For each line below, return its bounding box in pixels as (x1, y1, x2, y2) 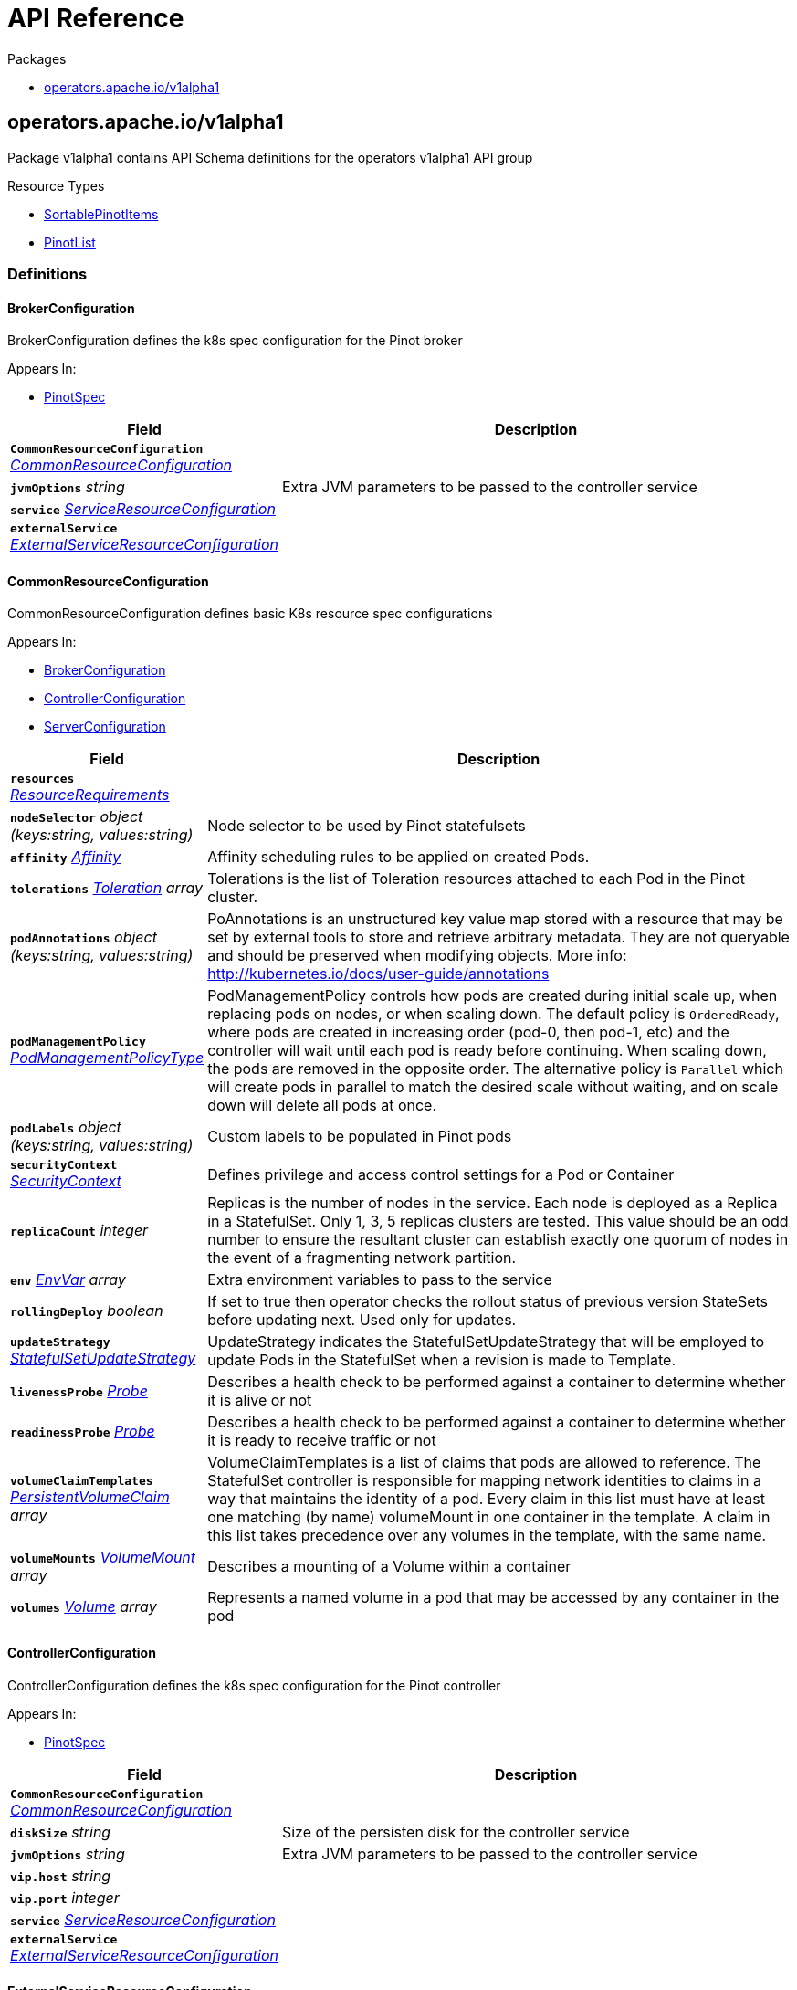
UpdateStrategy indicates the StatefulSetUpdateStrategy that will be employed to (207, 1332, 765, 1352)
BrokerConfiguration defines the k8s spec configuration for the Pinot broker (7, 332, 463, 349)
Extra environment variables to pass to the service (207, 1270, 552, 1290)
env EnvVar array (10, 1270, 126, 1290)
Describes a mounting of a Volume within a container (207, 1557, 572, 1576)
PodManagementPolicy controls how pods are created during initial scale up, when (207, 986, 778, 1006)
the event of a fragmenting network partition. (207, 1248, 517, 1268)
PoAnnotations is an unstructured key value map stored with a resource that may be (207, 910, 783, 929)
